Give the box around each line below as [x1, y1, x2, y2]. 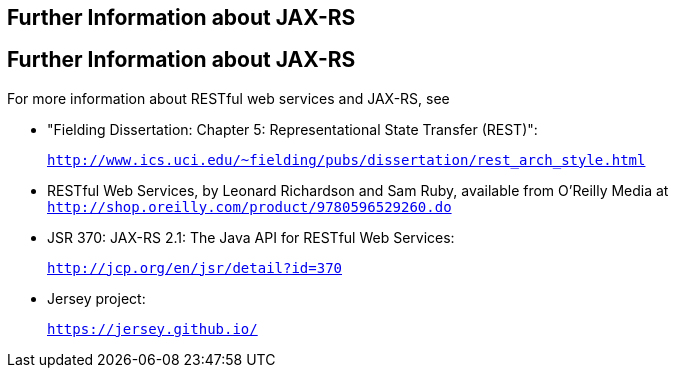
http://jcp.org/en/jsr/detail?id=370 [47, 259, 343, 276]
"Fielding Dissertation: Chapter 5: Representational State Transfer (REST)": [47, 120, 538, 138]
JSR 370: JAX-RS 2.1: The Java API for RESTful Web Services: [47, 228, 455, 246]
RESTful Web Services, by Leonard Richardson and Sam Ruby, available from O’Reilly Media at [47, 181, 669, 199]
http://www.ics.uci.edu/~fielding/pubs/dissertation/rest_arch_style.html [47, 151, 646, 168]
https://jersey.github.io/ [47, 320, 258, 337]
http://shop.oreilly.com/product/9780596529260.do [47, 198, 452, 215]
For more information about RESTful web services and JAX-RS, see [7, 89, 450, 107]
